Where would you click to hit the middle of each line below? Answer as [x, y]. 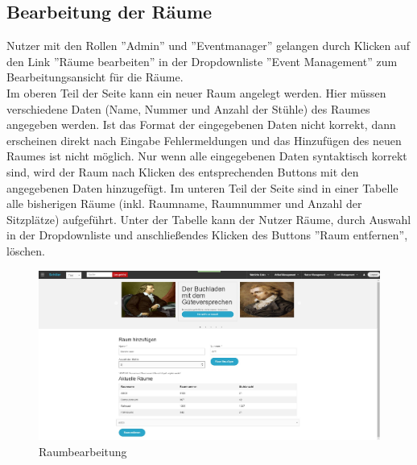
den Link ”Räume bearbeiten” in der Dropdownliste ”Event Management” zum [202, 61]
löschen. [26, 250]
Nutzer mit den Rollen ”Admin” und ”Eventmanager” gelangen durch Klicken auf [208, 46]
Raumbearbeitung [83, 452]
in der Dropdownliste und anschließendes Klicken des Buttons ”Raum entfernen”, [207, 235]
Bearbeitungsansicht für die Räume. [95, 77]
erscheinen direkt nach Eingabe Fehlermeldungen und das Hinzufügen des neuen [204, 140]
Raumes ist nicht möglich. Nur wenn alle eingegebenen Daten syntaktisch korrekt [207, 156]
